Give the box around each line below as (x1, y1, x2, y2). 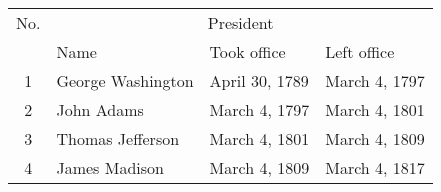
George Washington (56, 69, 194, 92)
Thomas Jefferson (56, 127, 180, 150)
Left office (325, 40, 395, 63)
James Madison (56, 156, 164, 179)
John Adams (56, 98, 144, 121)
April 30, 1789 (209, 69, 309, 92)
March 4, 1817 (325, 156, 425, 179)
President (207, 11, 274, 34)
